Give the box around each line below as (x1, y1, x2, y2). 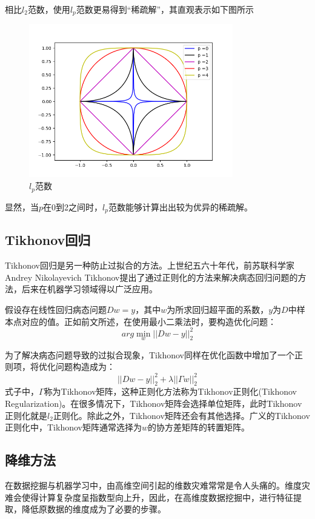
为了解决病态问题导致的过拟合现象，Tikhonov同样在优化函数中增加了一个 (5, 348, 294, 361)
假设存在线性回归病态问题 (5, 303, 107, 315)
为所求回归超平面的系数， (167, 303, 269, 315)
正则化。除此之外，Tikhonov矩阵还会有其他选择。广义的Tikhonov (53, 409, 310, 421)
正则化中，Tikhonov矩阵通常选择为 (5, 421, 142, 434)
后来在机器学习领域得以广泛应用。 (21, 283, 157, 295)
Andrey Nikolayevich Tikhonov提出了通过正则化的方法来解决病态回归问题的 (5, 270, 298, 283)
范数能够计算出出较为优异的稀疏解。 (108, 200, 253, 213)
